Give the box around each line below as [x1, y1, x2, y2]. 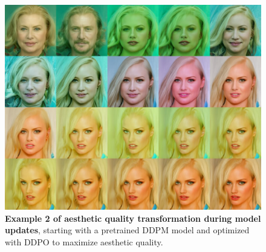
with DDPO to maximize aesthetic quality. [5, 235, 163, 248]
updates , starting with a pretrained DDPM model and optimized [5, 224, 250, 236]
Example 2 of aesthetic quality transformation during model [5, 212, 261, 224]
